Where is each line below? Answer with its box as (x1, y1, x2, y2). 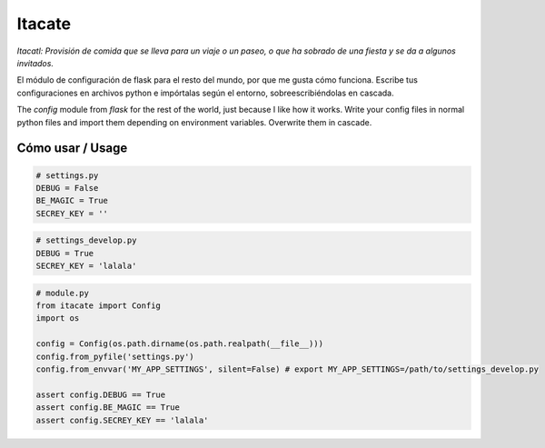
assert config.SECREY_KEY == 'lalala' (35, 414, 209, 425)
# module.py (35, 287, 90, 298)
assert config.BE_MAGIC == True (35, 403, 181, 413)
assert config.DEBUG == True (35, 389, 166, 400)
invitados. (16, 57, 54, 68)
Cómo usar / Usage (16, 141, 128, 156)
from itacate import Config (35, 301, 161, 311)
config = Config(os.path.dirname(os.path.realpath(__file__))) (35, 339, 324, 349)
